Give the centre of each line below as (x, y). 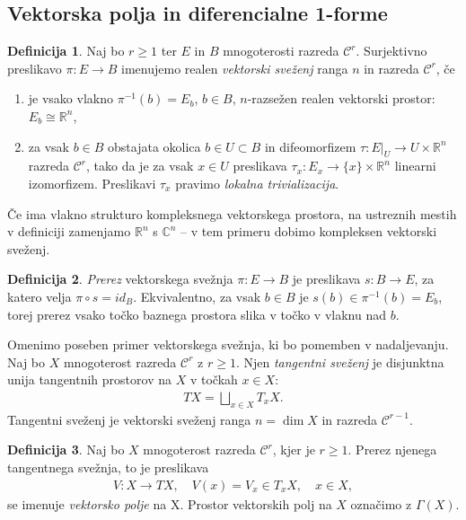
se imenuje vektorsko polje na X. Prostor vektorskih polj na (170, 503)
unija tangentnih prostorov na (89, 379)
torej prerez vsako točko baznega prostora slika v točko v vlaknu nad (197, 314)
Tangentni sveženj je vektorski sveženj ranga (129, 419)
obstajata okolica (154, 146)
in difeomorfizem (310, 146)
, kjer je (294, 449)
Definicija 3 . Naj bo (66, 449)
